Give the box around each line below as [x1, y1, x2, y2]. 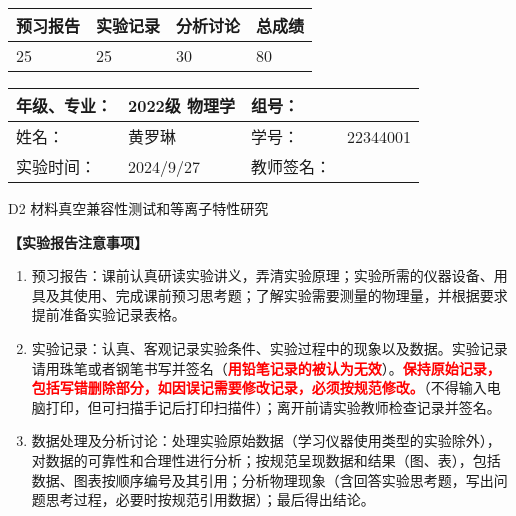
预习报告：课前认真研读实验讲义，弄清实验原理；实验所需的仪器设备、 [31, 265, 494, 286]
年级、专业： [16, 94, 113, 117]
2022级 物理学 [128, 94, 235, 117]
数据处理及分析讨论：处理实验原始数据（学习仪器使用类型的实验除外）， [31, 430, 501, 451]
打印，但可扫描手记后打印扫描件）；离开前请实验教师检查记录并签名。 [45, 396, 501, 417]
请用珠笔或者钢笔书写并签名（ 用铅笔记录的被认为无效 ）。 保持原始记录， [31, 357, 501, 378]
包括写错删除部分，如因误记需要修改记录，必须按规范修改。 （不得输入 [31, 377, 487, 398]
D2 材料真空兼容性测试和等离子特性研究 [8, 198, 269, 218]
